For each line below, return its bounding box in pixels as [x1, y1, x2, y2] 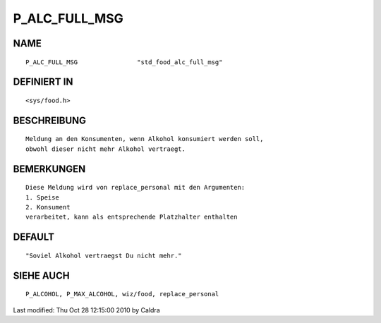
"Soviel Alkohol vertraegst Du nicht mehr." [25, 251, 183, 260]
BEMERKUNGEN [13, 163, 86, 175]
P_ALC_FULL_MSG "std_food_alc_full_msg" [25, 58, 223, 66]
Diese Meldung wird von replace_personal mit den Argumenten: [25, 183, 246, 192]
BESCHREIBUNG [13, 114, 87, 126]
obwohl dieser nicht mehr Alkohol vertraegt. [25, 145, 186, 153]
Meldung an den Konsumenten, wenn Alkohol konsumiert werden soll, [25, 135, 264, 143]
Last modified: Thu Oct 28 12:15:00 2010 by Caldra [13, 305, 160, 314]
